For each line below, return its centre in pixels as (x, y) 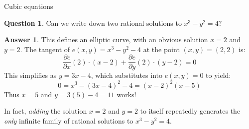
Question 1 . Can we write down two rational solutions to (93, 23)
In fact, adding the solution (46, 111)
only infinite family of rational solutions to (69, 120)
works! (126, 94)
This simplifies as (30, 75)
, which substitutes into (126, 75)
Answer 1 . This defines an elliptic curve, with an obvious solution (106, 39)
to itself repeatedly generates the (190, 111)
